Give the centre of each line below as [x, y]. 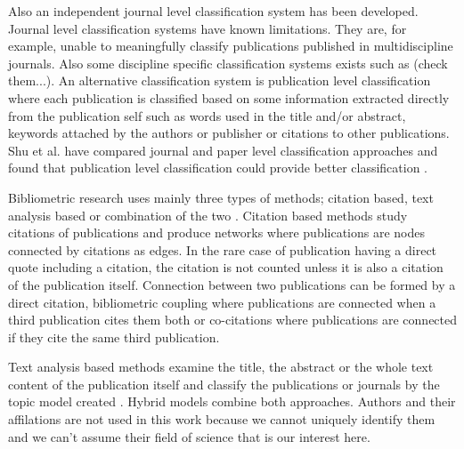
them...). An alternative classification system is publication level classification [220, 80]
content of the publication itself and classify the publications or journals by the [224, 384]
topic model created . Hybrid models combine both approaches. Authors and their [232, 401]
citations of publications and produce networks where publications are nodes [217, 233]
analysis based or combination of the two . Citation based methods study [208, 215]
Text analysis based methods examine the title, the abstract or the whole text [221, 367]
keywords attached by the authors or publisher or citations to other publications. [229, 133]
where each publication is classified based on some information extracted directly [229, 97]
